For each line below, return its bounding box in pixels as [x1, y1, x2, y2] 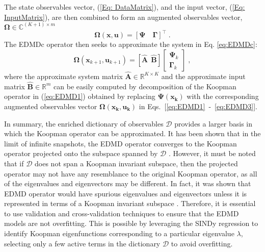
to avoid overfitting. [171, 238, 233, 248]
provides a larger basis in [174, 118, 253, 129]
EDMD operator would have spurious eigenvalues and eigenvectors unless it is [4, 188, 247, 198]
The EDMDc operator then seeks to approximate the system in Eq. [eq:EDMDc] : [4, 39, 257, 49]
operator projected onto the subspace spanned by [4, 148, 158, 159]
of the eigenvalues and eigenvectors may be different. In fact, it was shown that [4, 178, 251, 189]
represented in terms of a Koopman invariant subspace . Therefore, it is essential [4, 198, 256, 209]
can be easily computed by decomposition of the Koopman [54, 81, 236, 91]
